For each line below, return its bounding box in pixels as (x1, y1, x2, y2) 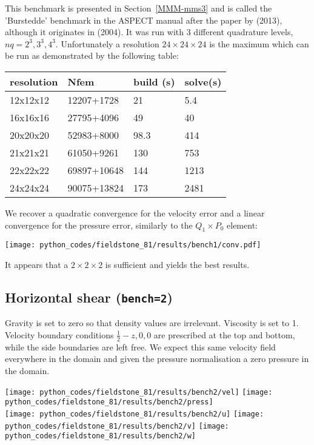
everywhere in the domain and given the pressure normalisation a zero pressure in (5, 352, 309, 365)
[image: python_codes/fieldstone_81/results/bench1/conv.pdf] (5, 241, 261, 250)
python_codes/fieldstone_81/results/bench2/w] (5, 432, 196, 441)
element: (227, 218, 258, 231)
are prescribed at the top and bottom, (153, 328, 295, 341)
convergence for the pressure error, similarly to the (5, 218, 193, 231)
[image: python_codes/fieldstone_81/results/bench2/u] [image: (5, 409, 264, 418)
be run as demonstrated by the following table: (5, 49, 179, 62)
